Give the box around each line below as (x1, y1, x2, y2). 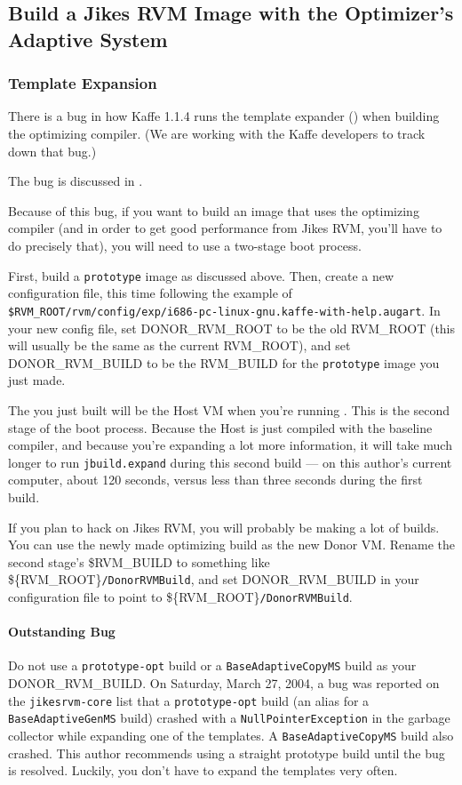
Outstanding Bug (8, 622, 115, 641)
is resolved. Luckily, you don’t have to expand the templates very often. (8, 761, 398, 780)
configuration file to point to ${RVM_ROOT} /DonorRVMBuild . (8, 588, 353, 606)
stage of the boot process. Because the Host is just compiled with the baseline (8, 418, 433, 437)
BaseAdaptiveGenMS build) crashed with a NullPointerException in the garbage (8, 709, 450, 727)
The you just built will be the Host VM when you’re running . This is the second (8, 400, 450, 419)
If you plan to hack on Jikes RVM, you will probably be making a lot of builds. (8, 517, 440, 536)
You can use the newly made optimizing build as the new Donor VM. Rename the (8, 535, 456, 554)
